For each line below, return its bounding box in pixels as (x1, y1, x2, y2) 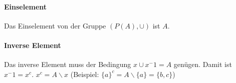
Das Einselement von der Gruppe (4, 20, 106, 30)
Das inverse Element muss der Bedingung (4, 59, 131, 69)
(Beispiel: (70, 68, 99, 79)
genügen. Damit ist (173, 59, 232, 69)
